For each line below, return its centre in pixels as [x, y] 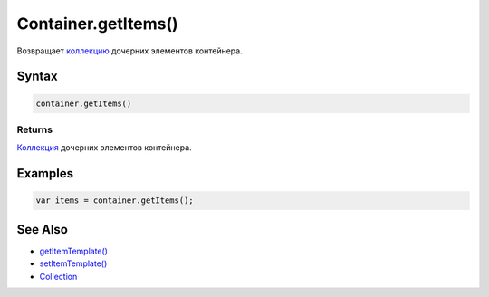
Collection [58, 276]
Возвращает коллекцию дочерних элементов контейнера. [130, 51]
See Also [42, 230]
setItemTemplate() [73, 263]
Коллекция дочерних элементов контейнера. [104, 148]
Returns [35, 129]
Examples [45, 173]
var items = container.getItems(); [115, 201]
